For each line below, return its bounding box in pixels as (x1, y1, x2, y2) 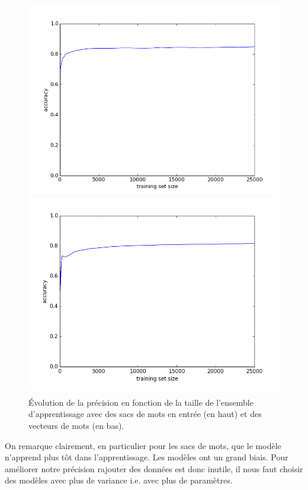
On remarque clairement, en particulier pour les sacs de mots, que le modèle (5, 439, 281, 451)
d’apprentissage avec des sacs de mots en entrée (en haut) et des (28, 408, 262, 420)
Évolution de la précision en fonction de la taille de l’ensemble (28, 396, 254, 408)
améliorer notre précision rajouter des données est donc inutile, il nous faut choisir (5, 462, 303, 475)
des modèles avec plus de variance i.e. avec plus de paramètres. (5, 474, 233, 486)
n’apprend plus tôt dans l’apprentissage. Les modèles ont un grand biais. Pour (5, 451, 288, 463)
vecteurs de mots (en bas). (28, 419, 124, 431)
